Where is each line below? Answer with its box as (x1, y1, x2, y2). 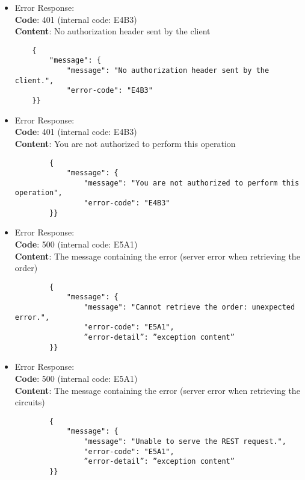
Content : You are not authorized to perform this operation (14, 137, 236, 149)
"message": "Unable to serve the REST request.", (84, 437, 286, 446)
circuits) (14, 396, 45, 408)
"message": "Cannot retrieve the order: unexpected (84, 303, 295, 312)
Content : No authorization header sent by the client (14, 25, 211, 37)
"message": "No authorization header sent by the (66, 66, 270, 75)
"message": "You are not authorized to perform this (84, 178, 300, 187)
